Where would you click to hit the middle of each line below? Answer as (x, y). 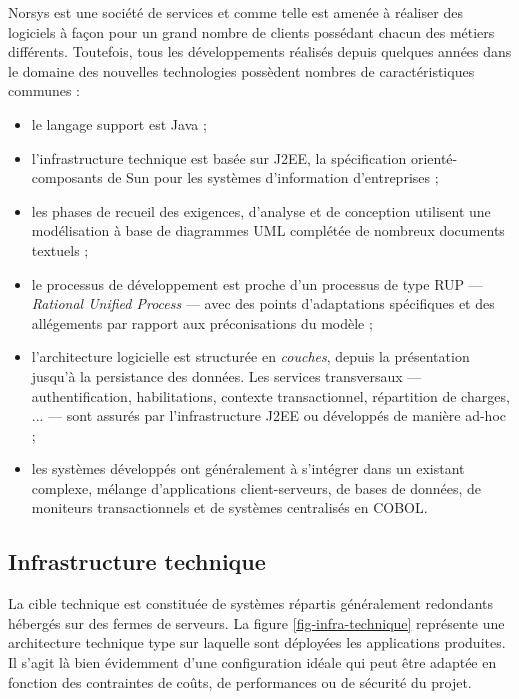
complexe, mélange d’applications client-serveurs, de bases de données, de (256, 487)
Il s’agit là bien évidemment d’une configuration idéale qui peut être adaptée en (252, 662)
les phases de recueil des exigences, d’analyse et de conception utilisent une (261, 210)
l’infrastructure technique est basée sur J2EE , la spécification (219, 157)
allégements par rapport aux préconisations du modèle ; (202, 322)
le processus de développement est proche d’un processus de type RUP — (257, 283)
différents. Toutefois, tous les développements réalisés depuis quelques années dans (260, 51)
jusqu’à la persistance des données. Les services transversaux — (226, 375)
